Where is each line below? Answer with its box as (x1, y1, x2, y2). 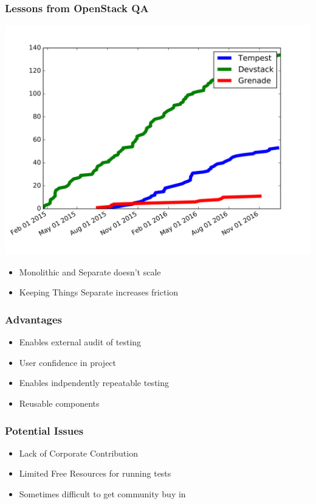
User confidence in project (19, 356, 117, 368)
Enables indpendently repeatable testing (19, 376, 169, 389)
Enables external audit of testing (19, 336, 142, 348)
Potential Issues (5, 423, 84, 438)
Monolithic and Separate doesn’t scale (19, 265, 161, 278)
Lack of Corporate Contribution (19, 446, 138, 459)
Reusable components (19, 397, 100, 409)
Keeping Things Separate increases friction (19, 286, 179, 299)
